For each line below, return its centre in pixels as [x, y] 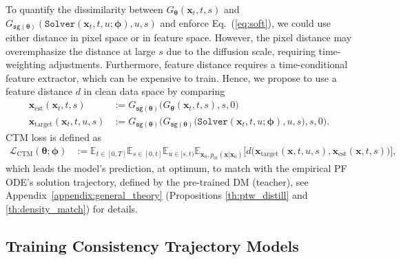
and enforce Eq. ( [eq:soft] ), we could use [245, 22]
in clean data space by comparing [154, 91]
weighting [26, 64]
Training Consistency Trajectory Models [152, 245]
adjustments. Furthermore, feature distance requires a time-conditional [198, 64]
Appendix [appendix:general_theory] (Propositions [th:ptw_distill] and [157, 195]
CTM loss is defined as [54, 137]
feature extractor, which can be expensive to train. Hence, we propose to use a [171, 77]
